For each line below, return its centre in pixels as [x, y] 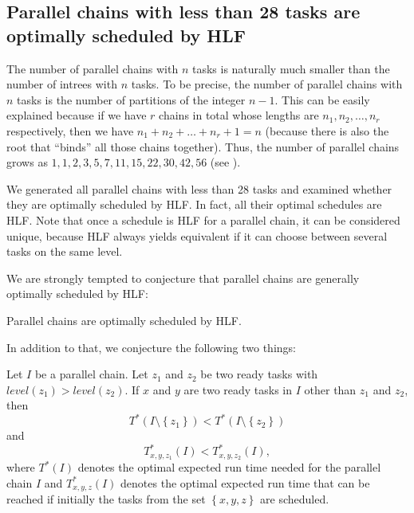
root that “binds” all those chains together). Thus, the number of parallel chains [203, 146]
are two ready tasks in [238, 389]
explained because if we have [77, 115]
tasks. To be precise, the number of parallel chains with [267, 84]
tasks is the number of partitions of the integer [131, 99]
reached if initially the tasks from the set [106, 499]
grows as [27, 162]
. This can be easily [322, 99]
